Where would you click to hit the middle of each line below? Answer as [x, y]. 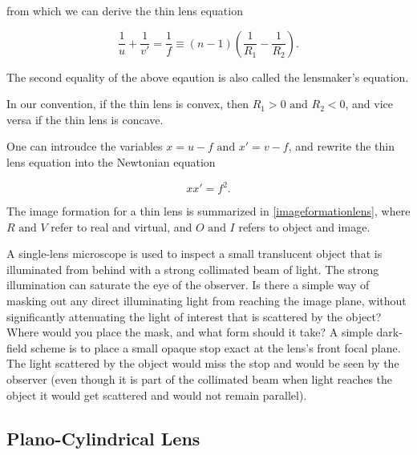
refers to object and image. [304, 226]
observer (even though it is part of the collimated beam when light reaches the [200, 379]
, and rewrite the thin [341, 146]
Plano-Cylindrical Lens [103, 438]
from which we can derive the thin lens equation [125, 10]
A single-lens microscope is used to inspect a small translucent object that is [194, 254]
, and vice [369, 104]
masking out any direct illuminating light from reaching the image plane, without [206, 301]
